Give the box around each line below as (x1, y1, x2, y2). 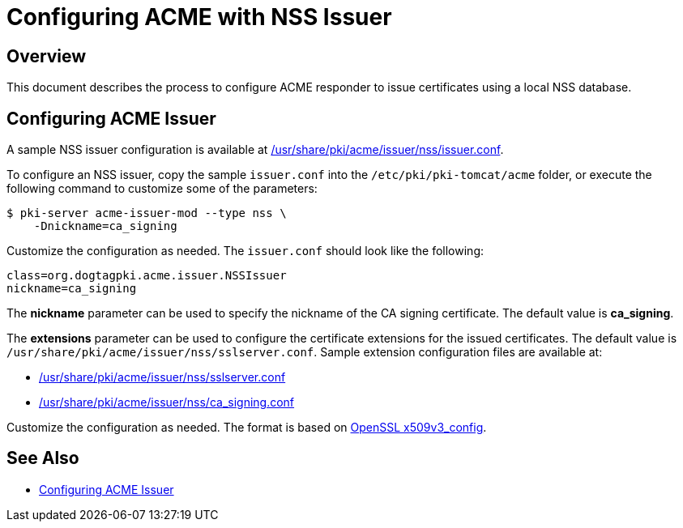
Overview (6, 45, 87, 66)
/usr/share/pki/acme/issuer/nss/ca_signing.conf (39, 395, 295, 410)
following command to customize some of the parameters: (6, 181, 318, 196)
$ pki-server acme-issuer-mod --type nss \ (6, 207, 287, 220)
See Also (6, 448, 79, 469)
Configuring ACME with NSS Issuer (6, 3, 392, 31)
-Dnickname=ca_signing (33, 219, 177, 233)
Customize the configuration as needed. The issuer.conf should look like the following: (6, 244, 484, 258)
